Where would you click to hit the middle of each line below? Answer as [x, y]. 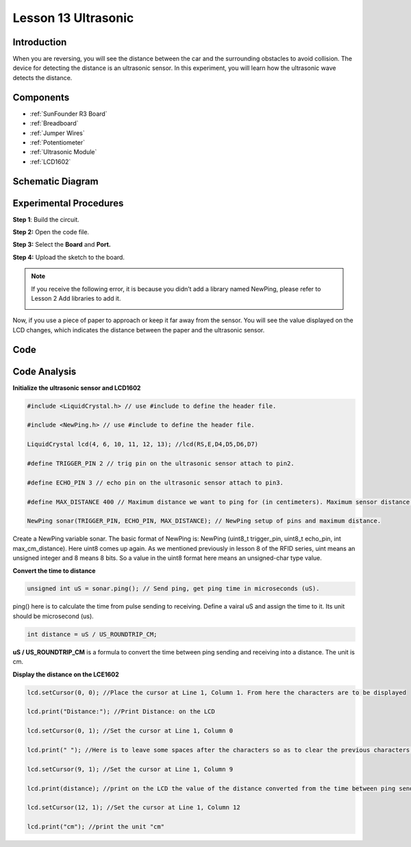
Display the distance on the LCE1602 [66, 674]
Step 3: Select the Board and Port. [62, 245]
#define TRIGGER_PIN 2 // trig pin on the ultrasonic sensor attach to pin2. [161, 464]
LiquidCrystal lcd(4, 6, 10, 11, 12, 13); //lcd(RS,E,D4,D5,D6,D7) [143, 444]
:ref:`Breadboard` [54, 123]
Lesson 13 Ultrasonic [73, 18]
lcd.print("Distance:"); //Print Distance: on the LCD [121, 712]
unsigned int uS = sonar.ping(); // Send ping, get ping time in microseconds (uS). [173, 589]
